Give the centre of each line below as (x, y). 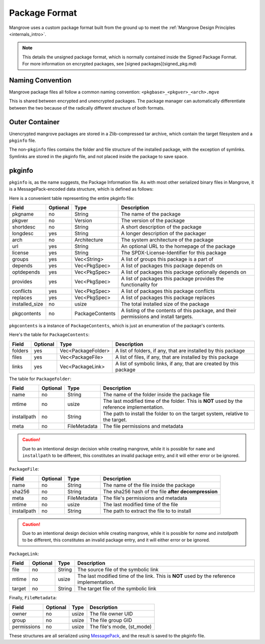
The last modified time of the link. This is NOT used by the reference (156, 576)
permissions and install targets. (157, 316)
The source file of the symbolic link (118, 570)
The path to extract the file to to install (147, 511)
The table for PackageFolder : (40, 379)
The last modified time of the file (141, 504)
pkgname (23, 214)
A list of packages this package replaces (168, 297)
